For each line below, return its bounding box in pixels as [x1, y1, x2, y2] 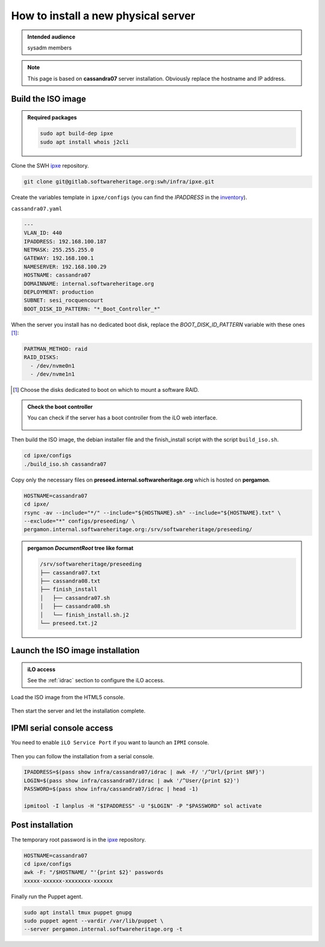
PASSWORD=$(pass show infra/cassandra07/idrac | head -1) [23, 785, 199, 793]
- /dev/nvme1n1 [30, 371, 75, 378]
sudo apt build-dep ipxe [40, 130, 114, 137]
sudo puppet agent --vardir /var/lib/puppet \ [23, 917, 164, 925]
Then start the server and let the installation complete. [11, 707, 146, 714]
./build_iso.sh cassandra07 [23, 461, 107, 467]
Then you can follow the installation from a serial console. [11, 752, 155, 760]
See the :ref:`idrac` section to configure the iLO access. [27, 677, 165, 684]
